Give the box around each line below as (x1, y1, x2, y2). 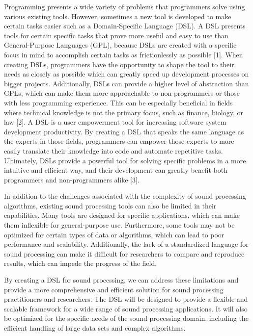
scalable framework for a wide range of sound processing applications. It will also (4, 303, 248, 313)
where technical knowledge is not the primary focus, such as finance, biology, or (4, 107, 243, 117)
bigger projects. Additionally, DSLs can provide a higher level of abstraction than (4, 78, 249, 88)
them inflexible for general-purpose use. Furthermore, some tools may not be (4, 220, 235, 230)
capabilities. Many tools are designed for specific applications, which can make (4, 210, 240, 220)
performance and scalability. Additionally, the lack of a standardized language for (4, 239, 249, 249)
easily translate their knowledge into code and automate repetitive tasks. (4, 145, 223, 155)
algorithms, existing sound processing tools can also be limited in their (4, 200, 217, 210)
